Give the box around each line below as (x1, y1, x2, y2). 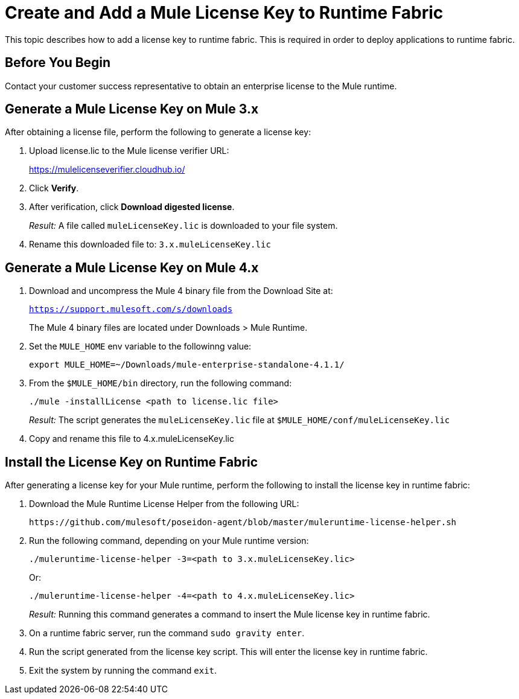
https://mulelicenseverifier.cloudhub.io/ (29, 164, 185, 175)
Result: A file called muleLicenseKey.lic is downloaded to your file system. (29, 220, 338, 231)
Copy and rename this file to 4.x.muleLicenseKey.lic (29, 433, 234, 444)
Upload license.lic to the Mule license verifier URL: (29, 145, 229, 156)
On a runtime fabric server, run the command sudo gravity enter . (29, 628, 305, 639)
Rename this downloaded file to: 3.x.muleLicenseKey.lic (29, 239, 271, 250)
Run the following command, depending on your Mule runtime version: (29, 535, 309, 546)
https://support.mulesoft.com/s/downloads (29, 304, 233, 314)
